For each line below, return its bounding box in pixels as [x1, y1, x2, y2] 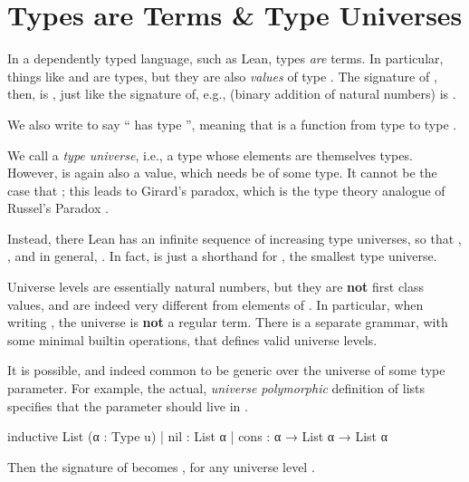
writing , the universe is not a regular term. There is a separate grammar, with [7, 313, 448, 332]
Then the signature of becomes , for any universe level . [7, 457, 315, 476]
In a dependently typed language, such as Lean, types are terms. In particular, [7, 49, 444, 68]
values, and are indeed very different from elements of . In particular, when [7, 294, 424, 313]
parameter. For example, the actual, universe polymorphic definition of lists [7, 379, 426, 398]
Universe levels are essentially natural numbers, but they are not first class [7, 277, 425, 296]
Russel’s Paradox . [7, 198, 109, 217]
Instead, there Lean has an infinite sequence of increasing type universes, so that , [7, 228, 462, 247]
